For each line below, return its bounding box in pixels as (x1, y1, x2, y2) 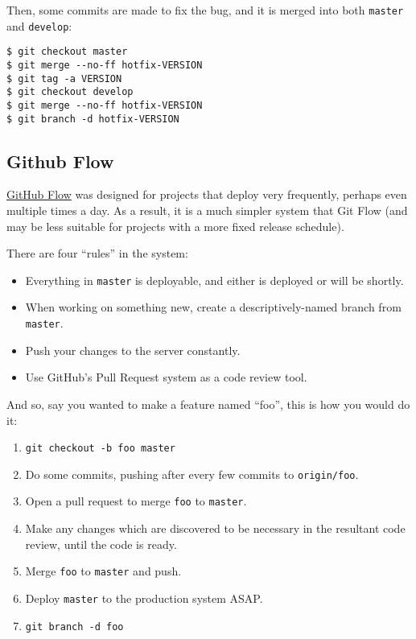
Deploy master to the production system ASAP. (25, 589, 263, 606)
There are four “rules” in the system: (6, 245, 188, 262)
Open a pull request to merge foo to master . (25, 493, 247, 509)
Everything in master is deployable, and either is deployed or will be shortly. (25, 271, 404, 288)
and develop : (6, 17, 72, 34)
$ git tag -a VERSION (6, 72, 122, 85)
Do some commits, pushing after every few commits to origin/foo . (25, 465, 359, 482)
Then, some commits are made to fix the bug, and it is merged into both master (6, 2, 404, 18)
